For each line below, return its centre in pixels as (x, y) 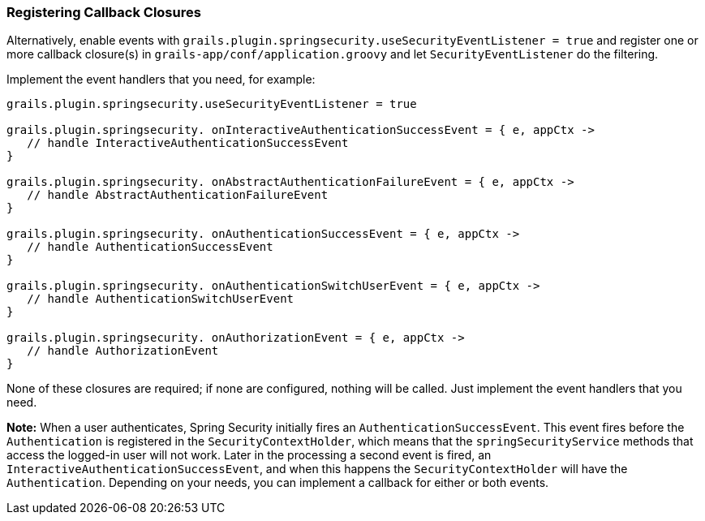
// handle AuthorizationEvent (123, 351)
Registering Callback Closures (104, 12)
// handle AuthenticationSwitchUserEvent (161, 299)
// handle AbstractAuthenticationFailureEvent (178, 195)
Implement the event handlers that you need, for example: (161, 80)
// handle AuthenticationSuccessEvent (150, 247)
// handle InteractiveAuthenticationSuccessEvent (188, 143)
